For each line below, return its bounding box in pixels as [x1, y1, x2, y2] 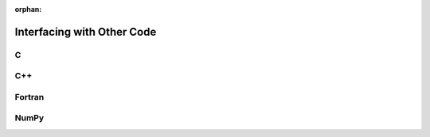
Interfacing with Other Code [14, 25, 157, 39]
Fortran [14, 91, 45, 102]
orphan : [14, 5, 42, 13]
